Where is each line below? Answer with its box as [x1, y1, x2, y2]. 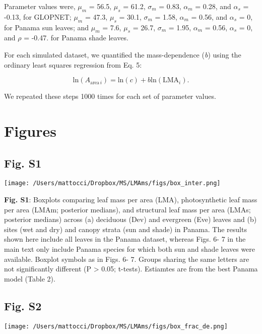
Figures [4, 120, 56, 141]
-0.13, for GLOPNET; [4, 11, 72, 22]
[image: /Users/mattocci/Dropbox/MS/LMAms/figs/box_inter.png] [4, 180, 221, 187]
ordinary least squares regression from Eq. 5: [4, 59, 142, 70]
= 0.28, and [195, 1, 231, 11]
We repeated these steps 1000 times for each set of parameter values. [4, 91, 216, 101]
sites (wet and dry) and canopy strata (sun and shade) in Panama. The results [4, 224, 247, 234]
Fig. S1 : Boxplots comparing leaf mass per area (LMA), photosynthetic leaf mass [4, 194, 257, 204]
